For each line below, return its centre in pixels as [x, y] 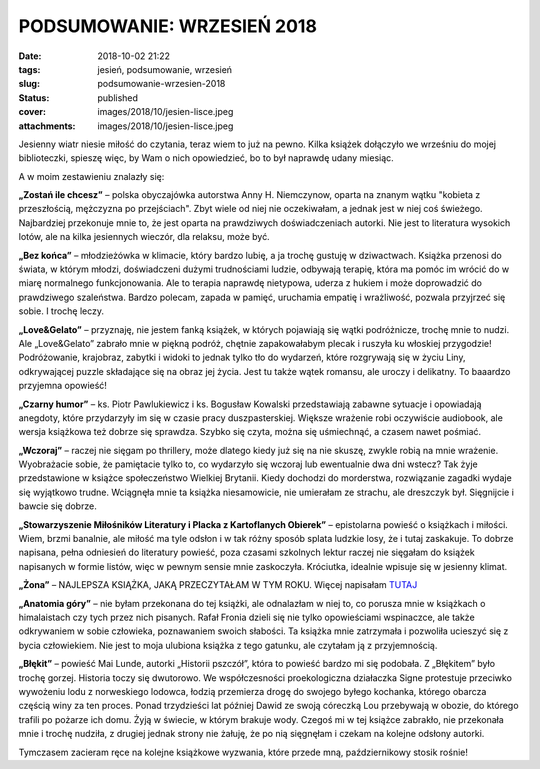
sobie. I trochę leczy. [61, 311]
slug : [29, 84]
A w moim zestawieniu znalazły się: [91, 176]
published [118, 97]
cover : [32, 112]
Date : [30, 56]
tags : [29, 69]
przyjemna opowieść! [62, 386]
